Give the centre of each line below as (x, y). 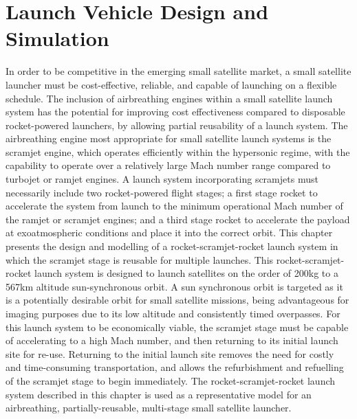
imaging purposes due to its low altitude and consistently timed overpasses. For (173, 313)
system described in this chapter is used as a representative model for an (159, 394)
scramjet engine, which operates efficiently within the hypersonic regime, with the (178, 151)
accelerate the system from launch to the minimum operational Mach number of (174, 206)
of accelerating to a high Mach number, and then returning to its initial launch (172, 340)
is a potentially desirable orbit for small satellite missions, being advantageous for (177, 300)
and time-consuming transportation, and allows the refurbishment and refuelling (175, 367)
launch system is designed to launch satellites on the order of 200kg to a (186, 273)
